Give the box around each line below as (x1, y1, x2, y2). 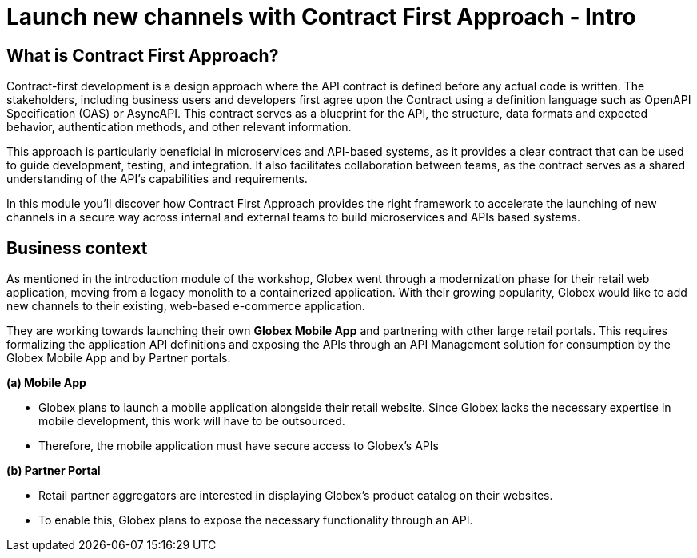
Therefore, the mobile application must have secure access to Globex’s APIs (38, 439, 439, 453)
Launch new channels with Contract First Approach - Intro (6, 3, 636, 30)
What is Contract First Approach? (6, 45, 279, 66)
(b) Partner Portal (6, 464, 101, 478)
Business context (6, 237, 148, 258)
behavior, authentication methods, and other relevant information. (6, 120, 352, 134)
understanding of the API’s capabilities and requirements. (6, 172, 308, 186)
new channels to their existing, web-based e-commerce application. (6, 299, 365, 313)
